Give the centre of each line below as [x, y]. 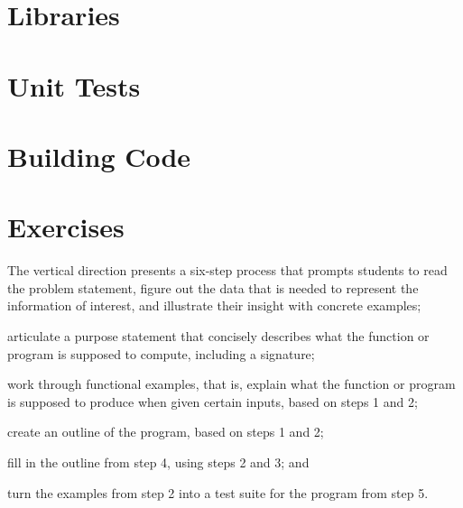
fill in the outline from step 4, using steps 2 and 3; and [158, 462]
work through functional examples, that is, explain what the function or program [231, 384]
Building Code [99, 156]
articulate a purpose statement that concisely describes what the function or [218, 336]
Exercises [66, 227]
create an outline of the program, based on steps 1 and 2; [166, 432]
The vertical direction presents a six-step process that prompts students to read [227, 270]
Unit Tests [74, 85]
